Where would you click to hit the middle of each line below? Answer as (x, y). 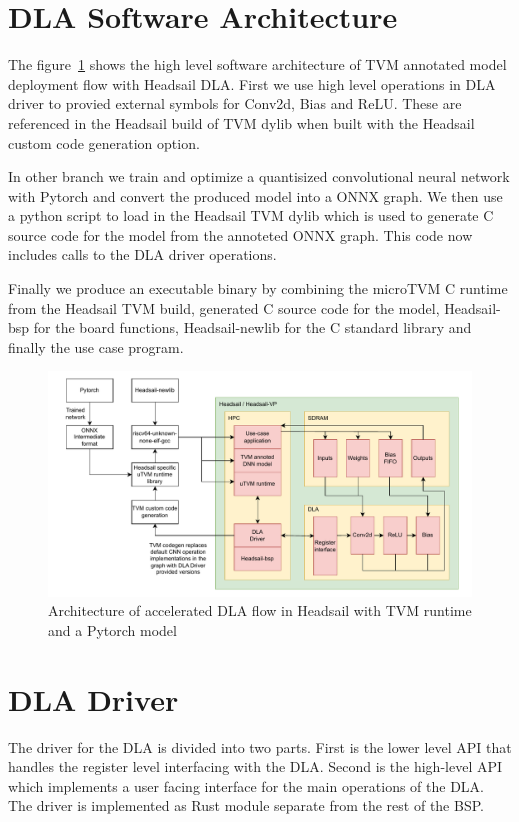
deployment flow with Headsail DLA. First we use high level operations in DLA (252, 83)
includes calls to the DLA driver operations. (142, 254)
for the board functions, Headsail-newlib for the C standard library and (252, 327)
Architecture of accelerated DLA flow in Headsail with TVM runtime (260, 610)
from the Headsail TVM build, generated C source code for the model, (224, 307)
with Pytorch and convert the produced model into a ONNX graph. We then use (255, 195)
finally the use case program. (96, 346)
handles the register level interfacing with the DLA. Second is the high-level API (255, 766)
